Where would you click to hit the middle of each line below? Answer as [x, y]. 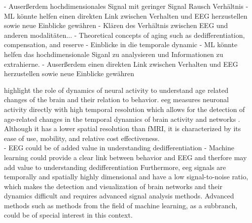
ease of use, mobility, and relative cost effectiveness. [82, 138]
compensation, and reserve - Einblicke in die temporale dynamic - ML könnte [121, 44]
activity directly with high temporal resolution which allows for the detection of [125, 109]
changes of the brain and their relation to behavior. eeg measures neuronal [116, 99]
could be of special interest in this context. [68, 215]
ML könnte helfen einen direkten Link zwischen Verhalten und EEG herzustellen [126, 15]
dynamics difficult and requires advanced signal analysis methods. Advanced [119, 196]
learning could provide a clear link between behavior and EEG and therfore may [126, 157]
